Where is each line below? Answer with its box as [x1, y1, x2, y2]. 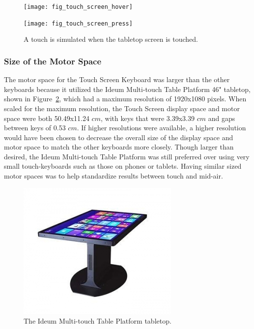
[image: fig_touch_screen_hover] [24, 3, 133, 10]
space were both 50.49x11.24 [4, 113, 89, 123]
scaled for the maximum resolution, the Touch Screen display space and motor [4, 103, 240, 113]
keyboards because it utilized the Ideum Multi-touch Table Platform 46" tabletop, [4, 84, 251, 94]
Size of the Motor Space [4, 55, 102, 67]
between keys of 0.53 [4, 122, 66, 133]
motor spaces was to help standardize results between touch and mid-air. [4, 171, 223, 181]
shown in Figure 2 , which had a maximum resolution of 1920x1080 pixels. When [4, 93, 247, 104]
